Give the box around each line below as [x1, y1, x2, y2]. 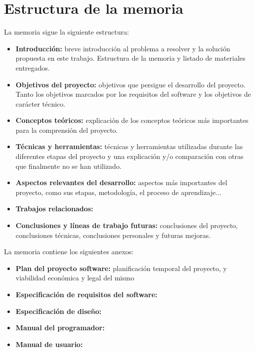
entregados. [15, 62, 50, 73]
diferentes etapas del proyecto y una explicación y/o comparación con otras [15, 151, 244, 161]
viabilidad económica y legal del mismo [15, 273, 134, 283]
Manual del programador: [15, 322, 105, 333]
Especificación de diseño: [15, 306, 102, 316]
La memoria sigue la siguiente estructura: [4, 27, 129, 37]
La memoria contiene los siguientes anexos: [4, 246, 134, 257]
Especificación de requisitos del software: [15, 289, 158, 299]
